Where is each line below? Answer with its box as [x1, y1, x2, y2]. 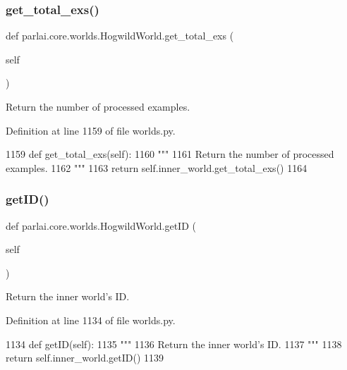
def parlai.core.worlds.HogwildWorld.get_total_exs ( [6, 28, 234, 43]
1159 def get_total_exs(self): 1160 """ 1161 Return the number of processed [6, 147, 334, 161]
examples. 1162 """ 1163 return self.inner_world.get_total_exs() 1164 [6, 160, 308, 175]
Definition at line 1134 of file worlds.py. [6, 312, 176, 327]
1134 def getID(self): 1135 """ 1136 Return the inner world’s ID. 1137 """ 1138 [6, 336, 342, 351]
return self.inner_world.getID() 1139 [6, 350, 164, 365]
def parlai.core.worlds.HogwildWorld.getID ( [6, 218, 196, 233]
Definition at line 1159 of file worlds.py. [6, 123, 176, 137]
